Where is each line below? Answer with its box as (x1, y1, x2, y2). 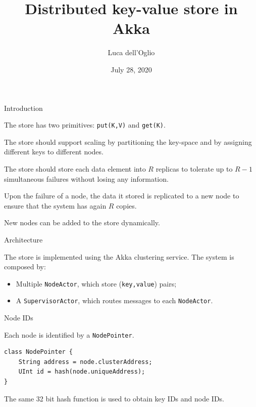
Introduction (4, 102, 43, 113)
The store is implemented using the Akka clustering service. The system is (4, 251, 234, 262)
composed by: (4, 261, 46, 272)
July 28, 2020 (111, 64, 152, 74)
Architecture (4, 234, 43, 245)
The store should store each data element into (4, 163, 146, 174)
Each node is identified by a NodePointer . (4, 329, 134, 340)
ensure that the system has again (4, 200, 107, 211)
